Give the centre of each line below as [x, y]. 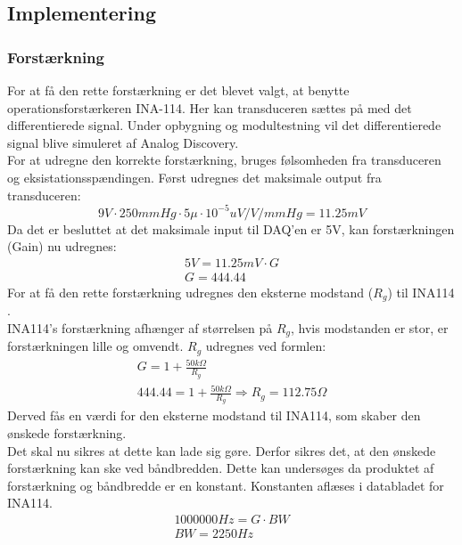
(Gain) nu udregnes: [62, 246]
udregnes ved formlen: [266, 346]
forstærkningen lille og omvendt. [95, 346]
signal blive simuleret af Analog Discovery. [123, 142]
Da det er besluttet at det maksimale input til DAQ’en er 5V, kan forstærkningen [231, 228]
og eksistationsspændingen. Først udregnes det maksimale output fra [194, 177]
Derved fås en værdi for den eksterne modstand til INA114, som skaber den [214, 415]
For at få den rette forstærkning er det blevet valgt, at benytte [178, 90]
